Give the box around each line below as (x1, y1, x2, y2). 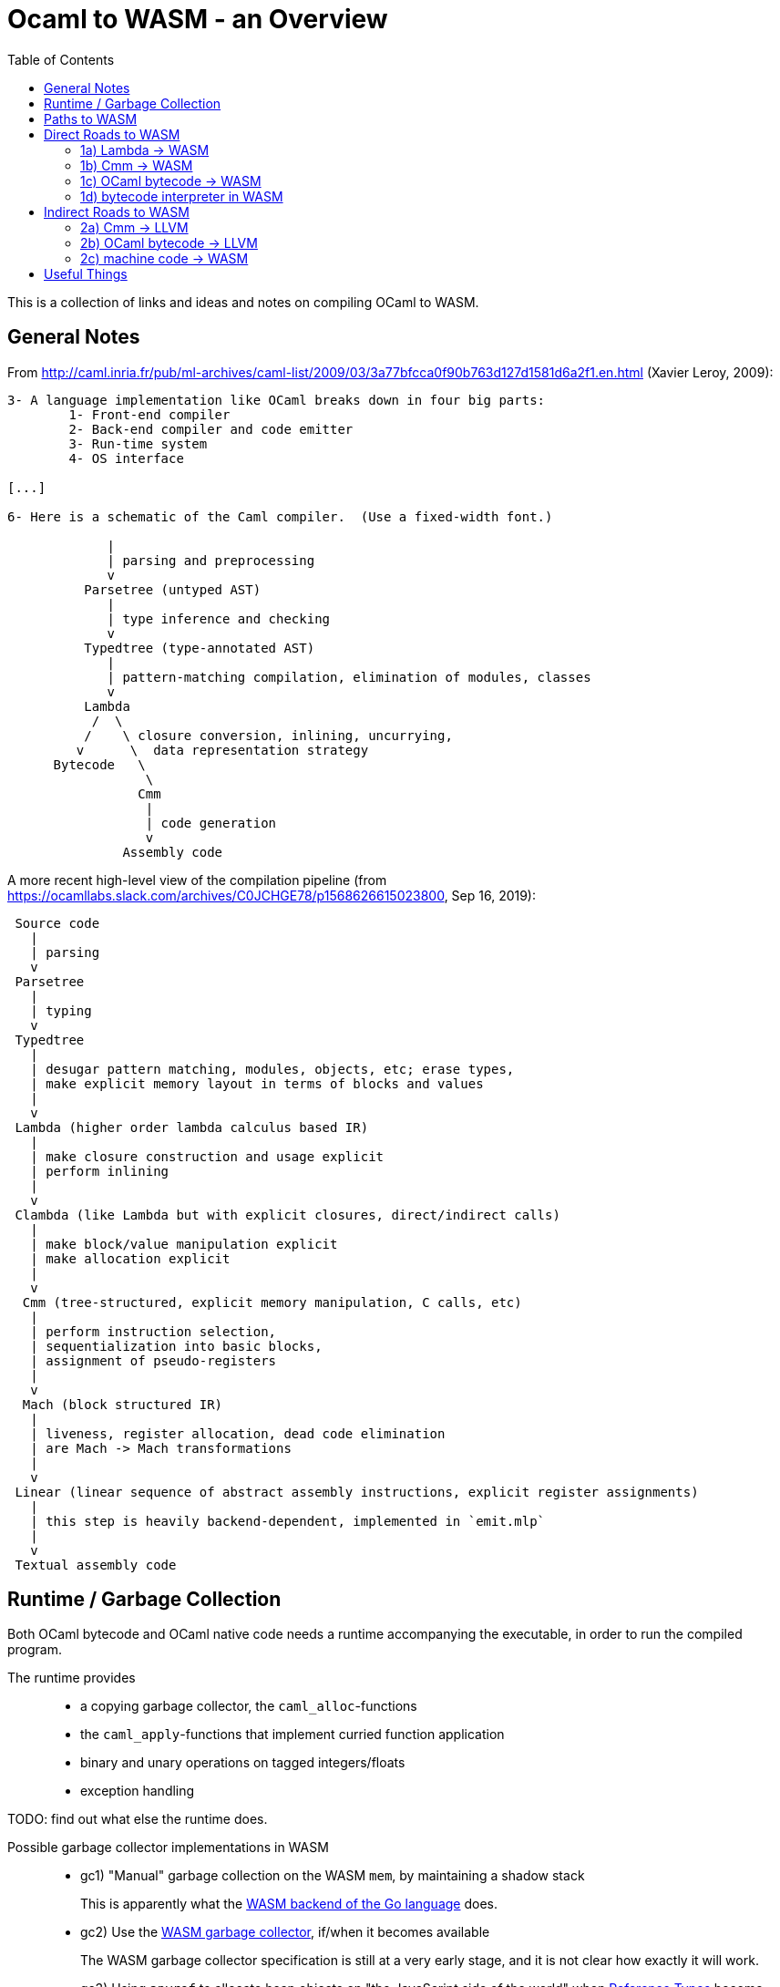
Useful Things (44, 265, 128, 282)
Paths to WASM (44, 110, 138, 127)
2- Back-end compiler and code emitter (68, 421, 354, 437)
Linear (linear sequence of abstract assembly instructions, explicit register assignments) (15, 1484, 699, 1499)
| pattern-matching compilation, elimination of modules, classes (107, 669, 591, 685)
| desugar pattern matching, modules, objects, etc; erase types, (30, 1061, 515, 1076)
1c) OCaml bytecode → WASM (80, 172, 262, 189)
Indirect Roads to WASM (44, 203, 190, 220)
